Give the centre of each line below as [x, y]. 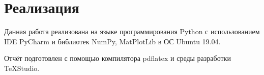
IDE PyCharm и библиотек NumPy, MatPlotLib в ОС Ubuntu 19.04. [112, 41]
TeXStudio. [22, 68]
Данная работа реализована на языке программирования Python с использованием [132, 31]
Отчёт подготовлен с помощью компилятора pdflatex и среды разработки [118, 58]
